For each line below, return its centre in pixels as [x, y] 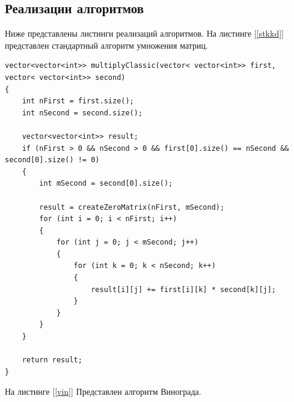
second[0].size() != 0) [52, 160]
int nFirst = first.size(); [78, 101]
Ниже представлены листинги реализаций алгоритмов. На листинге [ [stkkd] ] [144, 33]
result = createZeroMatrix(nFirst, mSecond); [132, 207]
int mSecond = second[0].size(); [106, 184]
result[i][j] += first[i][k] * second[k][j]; [184, 289]
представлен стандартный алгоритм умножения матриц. [106, 45]
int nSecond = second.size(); [82, 113]
